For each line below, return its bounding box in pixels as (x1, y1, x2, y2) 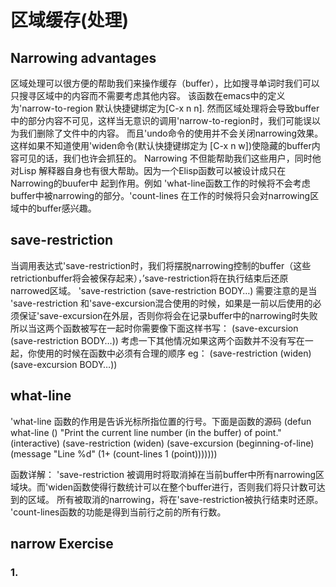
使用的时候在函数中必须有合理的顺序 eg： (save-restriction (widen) (36, 347, 312, 359)
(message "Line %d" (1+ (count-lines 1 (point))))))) (10, 447, 218, 460)
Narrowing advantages (10, 49, 157, 66)
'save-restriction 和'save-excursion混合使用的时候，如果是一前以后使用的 (10, 297, 313, 309)
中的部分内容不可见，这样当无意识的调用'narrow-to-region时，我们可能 (10, 115, 304, 126)
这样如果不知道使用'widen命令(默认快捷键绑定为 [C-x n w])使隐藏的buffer (10, 140, 312, 151)
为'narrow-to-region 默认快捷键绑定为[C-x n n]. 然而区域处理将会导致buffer (10, 102, 320, 114)
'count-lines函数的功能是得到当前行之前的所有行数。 (10, 506, 227, 518)
